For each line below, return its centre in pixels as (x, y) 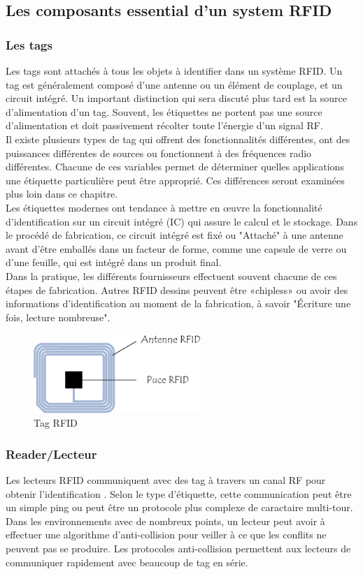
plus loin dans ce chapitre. (62, 194)
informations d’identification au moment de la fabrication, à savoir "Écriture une (178, 303)
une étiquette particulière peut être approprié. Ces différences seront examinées (175, 180)
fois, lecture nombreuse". (58, 317)
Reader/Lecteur (51, 454)
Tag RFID (56, 423)
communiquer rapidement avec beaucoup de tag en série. (127, 562)
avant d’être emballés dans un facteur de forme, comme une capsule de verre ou (176, 248)
